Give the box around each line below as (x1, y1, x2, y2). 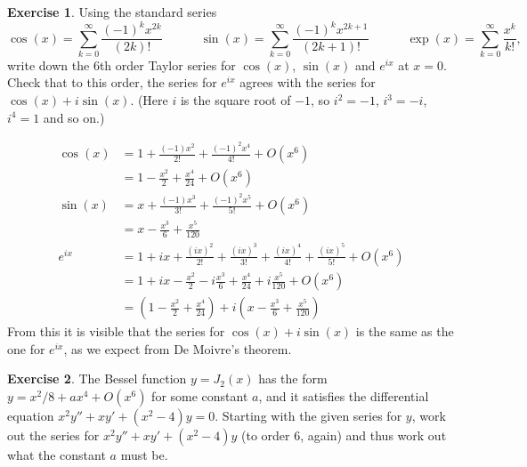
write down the (7, 55, 90, 74)
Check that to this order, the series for (7, 73, 217, 92)
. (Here (130, 91, 168, 109)
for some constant (151, 386, 248, 405)
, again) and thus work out (300, 425, 447, 444)
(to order (241, 425, 290, 444)
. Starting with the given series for (215, 406, 402, 424)
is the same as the (355, 322, 454, 341)
